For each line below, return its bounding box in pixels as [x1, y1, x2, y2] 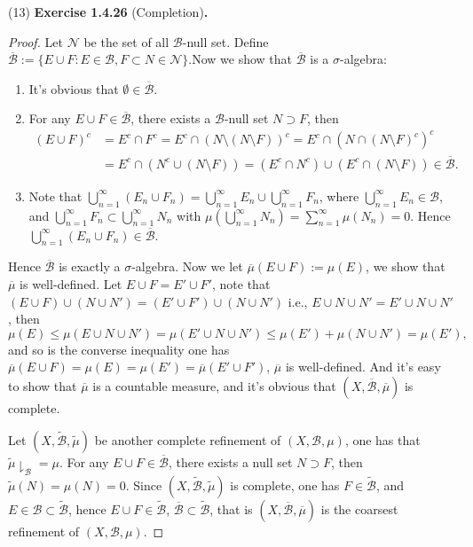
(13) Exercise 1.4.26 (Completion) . [8, 3, 209, 20]
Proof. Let [8, 32, 63, 51]
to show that [8, 376, 77, 395]
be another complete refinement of [94, 430, 281, 449]
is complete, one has [230, 475, 340, 494]
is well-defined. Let [20, 274, 122, 293]
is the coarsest [320, 499, 398, 518]
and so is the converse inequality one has [8, 340, 230, 358]
